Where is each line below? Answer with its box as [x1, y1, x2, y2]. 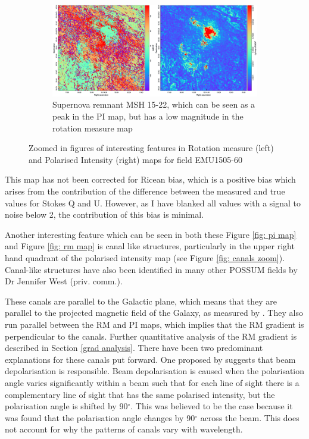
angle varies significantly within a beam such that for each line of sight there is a [5, 376, 299, 388]
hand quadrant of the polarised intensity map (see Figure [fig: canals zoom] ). [5, 251, 285, 264]
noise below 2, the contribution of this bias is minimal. [5, 208, 204, 221]
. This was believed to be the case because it [130, 400, 293, 412]
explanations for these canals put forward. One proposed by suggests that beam [5, 353, 296, 365]
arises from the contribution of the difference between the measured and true [5, 185, 285, 197]
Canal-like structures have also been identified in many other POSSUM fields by [5, 263, 298, 275]
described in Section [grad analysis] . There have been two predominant [5, 341, 263, 354]
